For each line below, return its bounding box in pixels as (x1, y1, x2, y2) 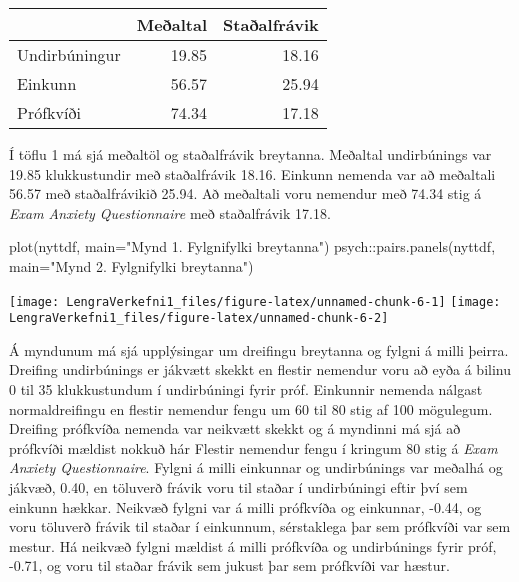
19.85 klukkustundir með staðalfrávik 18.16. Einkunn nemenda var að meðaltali (9, 163, 496, 184)
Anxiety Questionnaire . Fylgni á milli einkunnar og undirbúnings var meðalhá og (9, 457, 503, 478)
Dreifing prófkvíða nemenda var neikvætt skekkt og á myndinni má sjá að (9, 418, 461, 439)
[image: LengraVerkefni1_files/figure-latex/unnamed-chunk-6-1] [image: (9, 294, 501, 309)
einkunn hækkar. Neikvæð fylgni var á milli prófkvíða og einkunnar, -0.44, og (9, 496, 482, 517)
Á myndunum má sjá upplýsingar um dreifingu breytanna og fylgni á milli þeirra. (9, 339, 509, 360)
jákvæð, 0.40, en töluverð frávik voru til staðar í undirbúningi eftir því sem (9, 477, 468, 498)
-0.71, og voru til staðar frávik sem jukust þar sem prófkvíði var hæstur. (9, 555, 450, 576)
